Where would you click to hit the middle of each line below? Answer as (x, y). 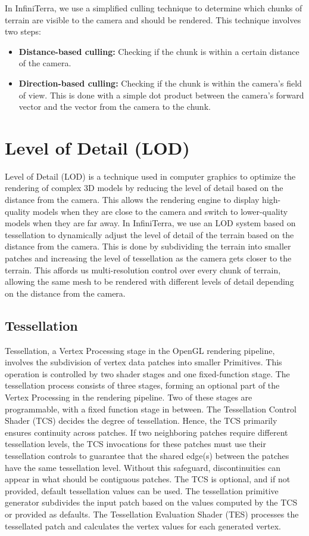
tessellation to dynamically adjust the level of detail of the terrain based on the (149, 234)
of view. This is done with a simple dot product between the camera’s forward (161, 95)
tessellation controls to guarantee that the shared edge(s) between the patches (147, 455)
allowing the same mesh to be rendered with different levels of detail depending (149, 281)
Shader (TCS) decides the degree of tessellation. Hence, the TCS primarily (141, 421)
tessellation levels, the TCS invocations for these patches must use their (135, 444)
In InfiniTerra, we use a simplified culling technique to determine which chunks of (154, 8)
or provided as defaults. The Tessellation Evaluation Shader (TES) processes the (152, 514)
